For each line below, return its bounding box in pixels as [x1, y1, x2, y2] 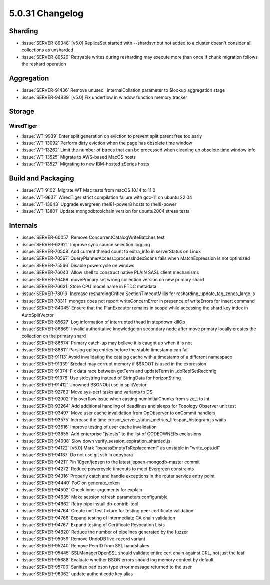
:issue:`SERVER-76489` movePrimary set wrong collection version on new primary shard [21, 276, 204, 282]
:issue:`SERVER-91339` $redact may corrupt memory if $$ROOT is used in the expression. [21, 361, 208, 367]
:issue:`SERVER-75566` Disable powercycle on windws [21, 262, 135, 268]
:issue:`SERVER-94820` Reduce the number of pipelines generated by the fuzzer [21, 529, 188, 535]
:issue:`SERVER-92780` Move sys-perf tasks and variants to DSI [21, 389, 154, 395]
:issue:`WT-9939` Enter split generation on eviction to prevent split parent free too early [21, 133, 202, 139]
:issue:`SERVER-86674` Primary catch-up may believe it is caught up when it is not [21, 340, 192, 346]
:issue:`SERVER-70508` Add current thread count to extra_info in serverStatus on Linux [21, 248, 201, 255]
